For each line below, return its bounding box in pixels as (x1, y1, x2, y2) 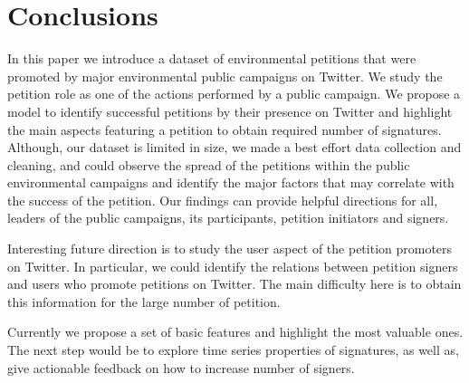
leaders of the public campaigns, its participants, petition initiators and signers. (7, 208, 449, 227)
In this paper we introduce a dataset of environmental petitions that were (7, 49, 416, 68)
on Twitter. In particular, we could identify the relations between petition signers (7, 256, 458, 275)
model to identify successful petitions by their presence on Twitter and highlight (7, 101, 453, 120)
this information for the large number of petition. (7, 292, 281, 311)
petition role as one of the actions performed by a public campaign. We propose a (7, 84, 461, 103)
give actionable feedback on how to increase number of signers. (7, 358, 355, 377)
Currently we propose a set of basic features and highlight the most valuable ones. (7, 322, 464, 341)
